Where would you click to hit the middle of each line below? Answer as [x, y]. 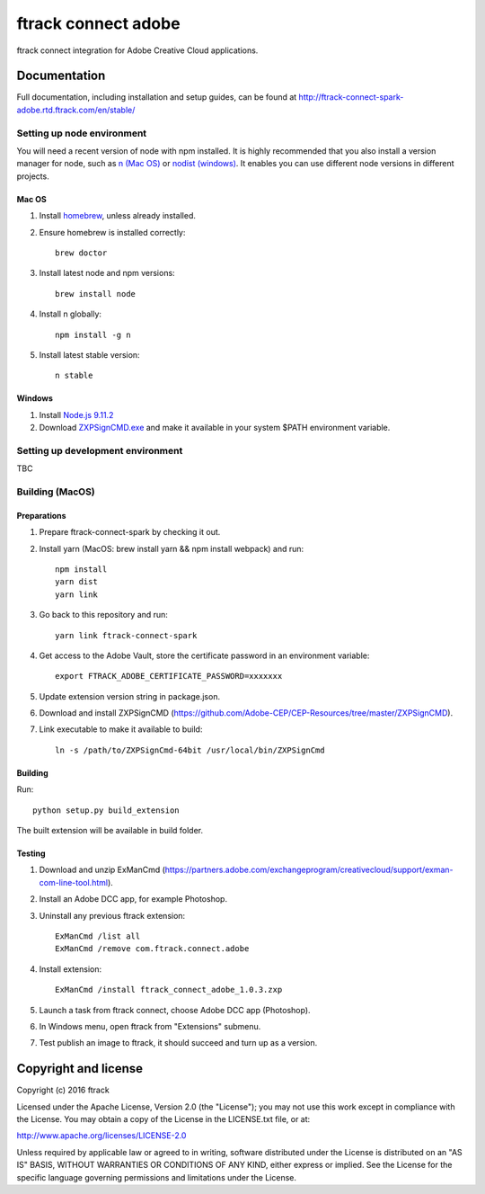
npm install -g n [93, 334]
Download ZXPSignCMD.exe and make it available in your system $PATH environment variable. [215, 428]
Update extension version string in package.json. [129, 696]
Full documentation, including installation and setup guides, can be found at [157, 97]
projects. [33, 176]
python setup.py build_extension [106, 810]
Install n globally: [71, 314]
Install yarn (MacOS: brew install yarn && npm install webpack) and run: [172, 548]
